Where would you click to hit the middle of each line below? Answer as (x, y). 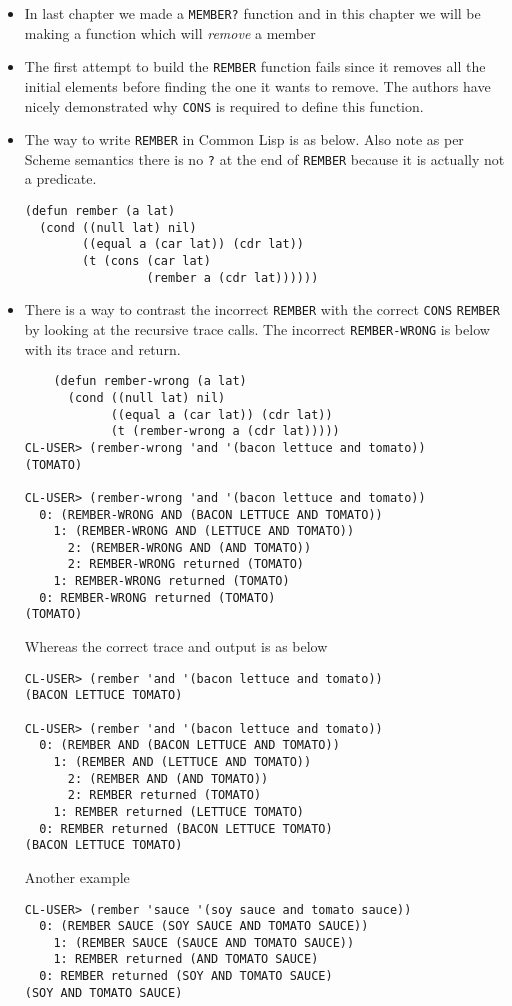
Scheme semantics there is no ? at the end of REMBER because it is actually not (264, 158)
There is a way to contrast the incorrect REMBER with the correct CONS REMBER (262, 309)
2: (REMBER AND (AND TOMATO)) (168, 778)
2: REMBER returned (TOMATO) (164, 795)
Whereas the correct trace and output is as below (176, 646)
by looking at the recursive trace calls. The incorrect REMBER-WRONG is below (257, 329)
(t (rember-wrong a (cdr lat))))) (225, 431)
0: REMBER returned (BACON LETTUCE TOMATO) (186, 828)
